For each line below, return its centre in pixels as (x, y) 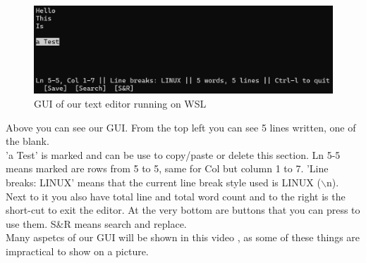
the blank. (28, 141)
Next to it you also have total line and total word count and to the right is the (176, 196)
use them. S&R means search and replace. (96, 223)
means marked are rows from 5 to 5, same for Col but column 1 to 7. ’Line (167, 168)
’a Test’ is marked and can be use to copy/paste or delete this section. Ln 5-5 (173, 154)
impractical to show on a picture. (77, 251)
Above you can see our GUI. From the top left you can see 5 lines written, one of (181, 127)
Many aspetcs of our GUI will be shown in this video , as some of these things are (183, 237)
